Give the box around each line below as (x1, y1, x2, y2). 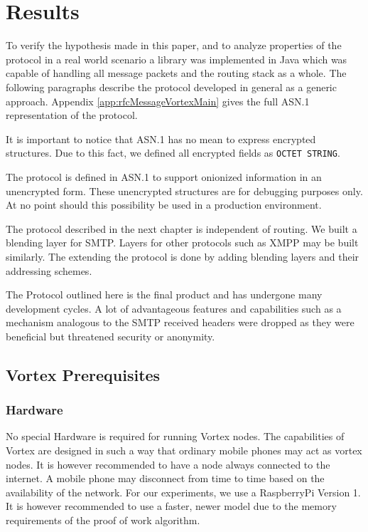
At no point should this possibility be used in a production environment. (6, 197, 322, 212)
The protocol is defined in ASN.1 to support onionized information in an (6, 169, 322, 184)
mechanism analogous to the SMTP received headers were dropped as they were (6, 315, 355, 330)
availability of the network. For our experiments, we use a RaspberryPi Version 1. (6, 484, 361, 499)
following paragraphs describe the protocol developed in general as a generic (6, 79, 337, 94)
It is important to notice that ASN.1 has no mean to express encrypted (6, 131, 316, 146)
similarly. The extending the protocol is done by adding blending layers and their (6, 249, 359, 264)
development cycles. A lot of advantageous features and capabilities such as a (6, 301, 342, 315)
